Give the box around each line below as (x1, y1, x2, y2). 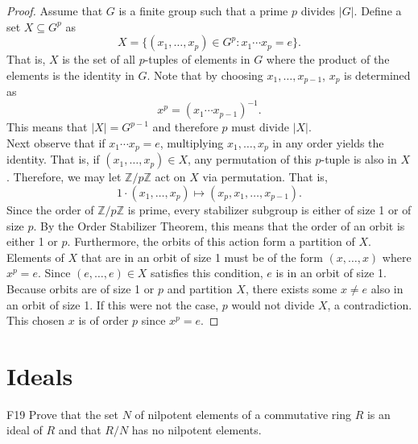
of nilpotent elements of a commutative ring (135, 405, 351, 422)
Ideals (6, 359, 73, 392)
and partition (167, 280, 233, 297)
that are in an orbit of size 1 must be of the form (81, 248, 323, 265)
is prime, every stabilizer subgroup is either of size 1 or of (127, 201, 412, 218)
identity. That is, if (6, 151, 100, 168)
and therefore (152, 118, 218, 135)
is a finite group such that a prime (118, 2, 288, 19)
